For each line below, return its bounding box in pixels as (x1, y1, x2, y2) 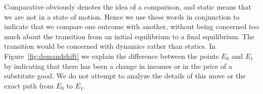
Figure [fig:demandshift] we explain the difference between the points (4, 50, 219, 61)
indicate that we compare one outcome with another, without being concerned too (4, 21, 259, 32)
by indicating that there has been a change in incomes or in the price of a (4, 60, 232, 71)
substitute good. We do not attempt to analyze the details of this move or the (4, 70, 246, 81)
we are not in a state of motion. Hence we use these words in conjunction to (4, 11, 240, 22)
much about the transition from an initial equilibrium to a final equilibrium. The (4, 31, 254, 41)
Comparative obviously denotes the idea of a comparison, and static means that (4, 2, 251, 12)
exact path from (4, 80, 54, 90)
